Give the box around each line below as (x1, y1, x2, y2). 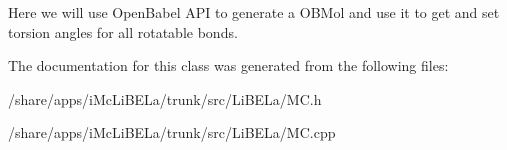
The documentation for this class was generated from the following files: (8, 55, 449, 76)
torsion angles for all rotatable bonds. (8, 21, 238, 42)
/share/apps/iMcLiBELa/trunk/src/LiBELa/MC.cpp (8, 122, 336, 143)
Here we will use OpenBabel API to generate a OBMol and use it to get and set (8, 2, 500, 22)
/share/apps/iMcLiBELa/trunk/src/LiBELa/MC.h (8, 88, 322, 109)
